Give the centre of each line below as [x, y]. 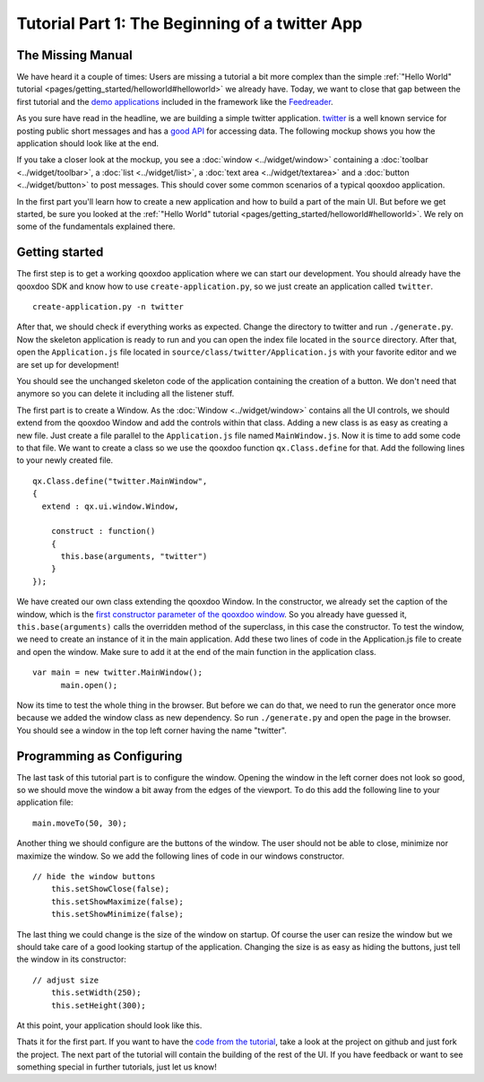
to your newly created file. [65, 460]
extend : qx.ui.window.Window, [110, 506]
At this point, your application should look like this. [109, 1025]
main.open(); [89, 685]
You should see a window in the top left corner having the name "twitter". [151, 730]
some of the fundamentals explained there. [96, 227]
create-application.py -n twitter [108, 307]
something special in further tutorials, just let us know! [117, 1067]
